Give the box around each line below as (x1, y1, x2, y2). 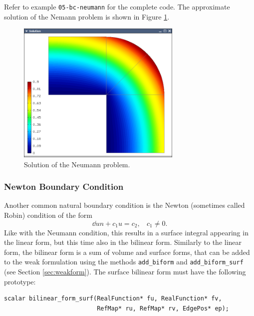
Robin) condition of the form (4, 210, 92, 220)
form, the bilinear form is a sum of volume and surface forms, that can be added (4, 246, 250, 257)
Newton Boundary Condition (4, 180, 124, 193)
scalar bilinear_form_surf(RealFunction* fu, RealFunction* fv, (4, 295, 222, 302)
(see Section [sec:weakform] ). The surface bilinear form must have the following (4, 266, 246, 277)
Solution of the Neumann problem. (24, 159, 130, 169)
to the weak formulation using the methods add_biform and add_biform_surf (4, 256, 244, 267)
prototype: (4, 276, 36, 286)
